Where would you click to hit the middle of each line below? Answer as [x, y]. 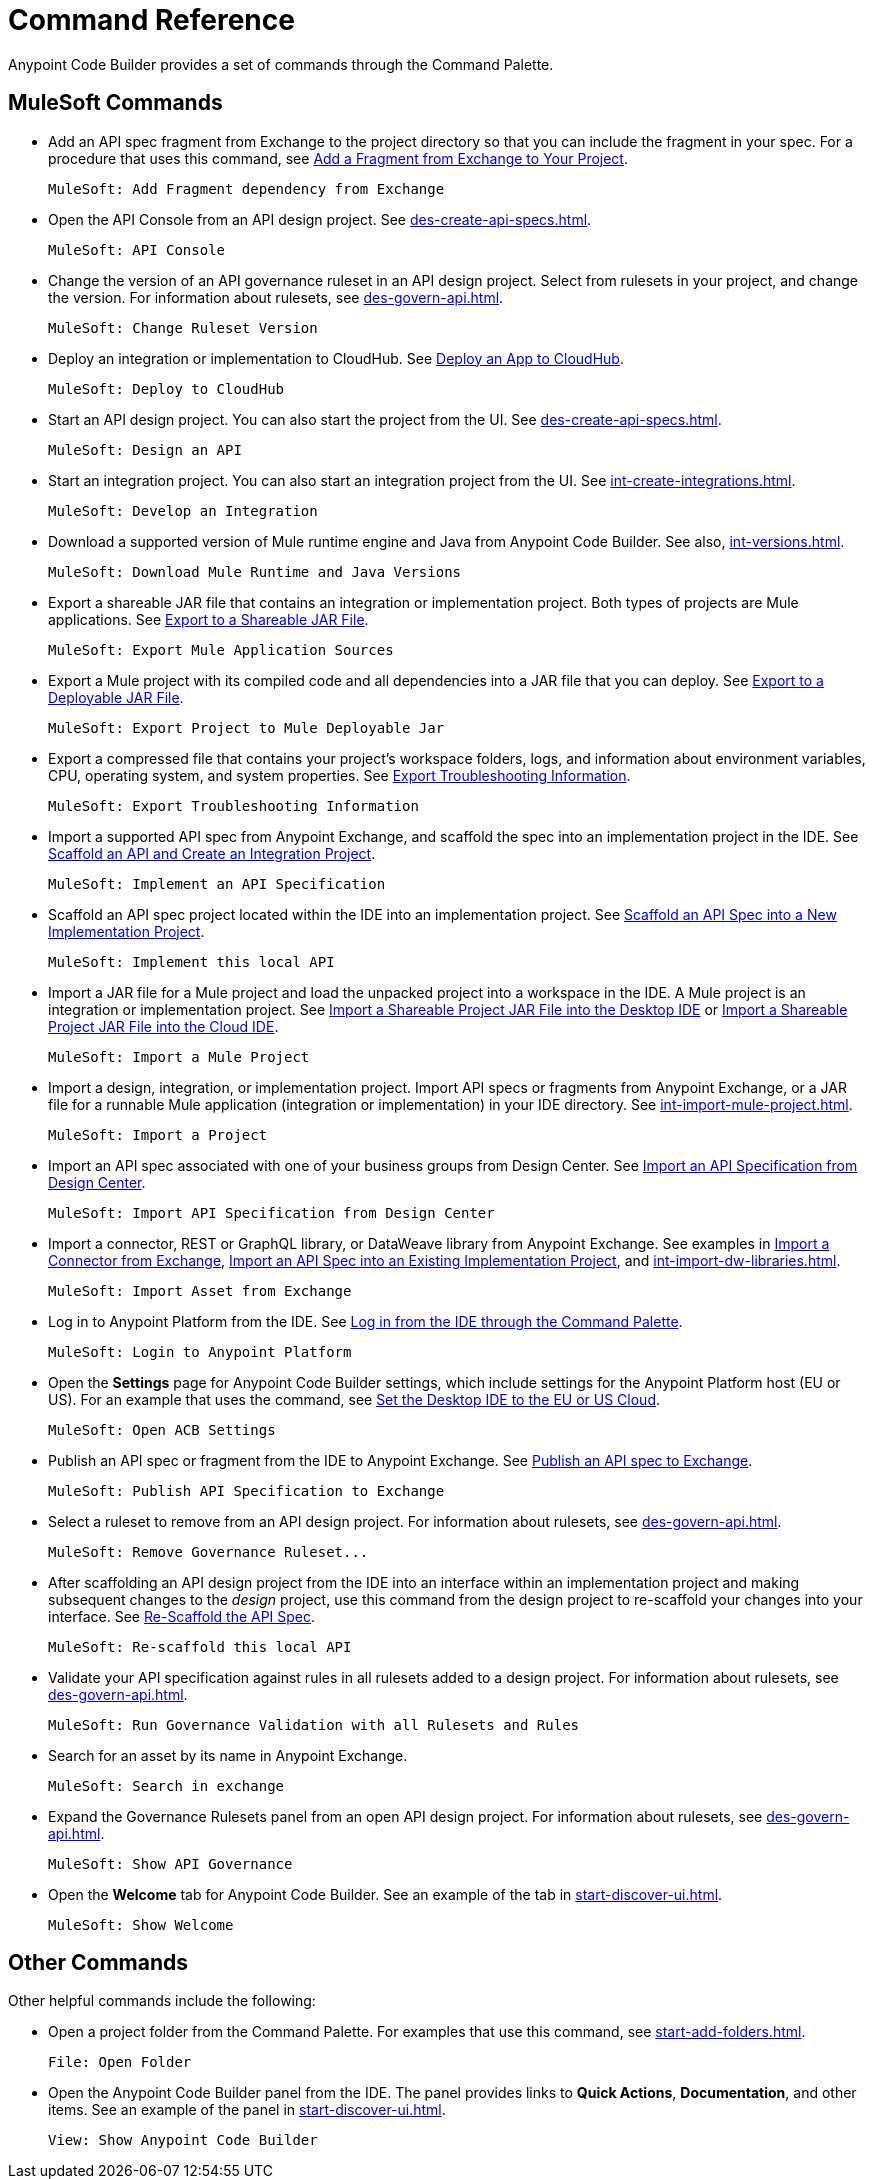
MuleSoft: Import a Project [158, 1134]
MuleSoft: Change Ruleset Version [183, 327]
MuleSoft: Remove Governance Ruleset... [208, 1551]
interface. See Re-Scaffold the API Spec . [182, 1616]
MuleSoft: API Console [137, 249]
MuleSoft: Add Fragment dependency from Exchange [246, 188]
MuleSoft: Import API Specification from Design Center [271, 1212]
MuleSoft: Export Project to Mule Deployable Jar [246, 727]
